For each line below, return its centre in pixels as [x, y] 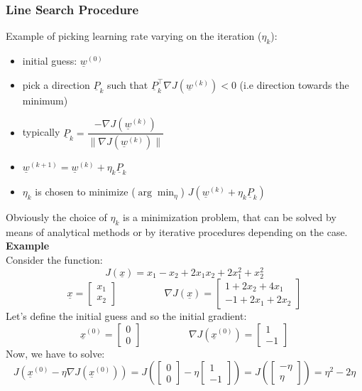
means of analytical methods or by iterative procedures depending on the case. [177, 231]
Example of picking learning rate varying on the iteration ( [134, 36]
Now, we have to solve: [55, 353]
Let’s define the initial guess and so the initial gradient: [126, 315]
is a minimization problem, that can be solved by [229, 217]
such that [127, 84]
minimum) [45, 100]
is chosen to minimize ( [85, 192]
